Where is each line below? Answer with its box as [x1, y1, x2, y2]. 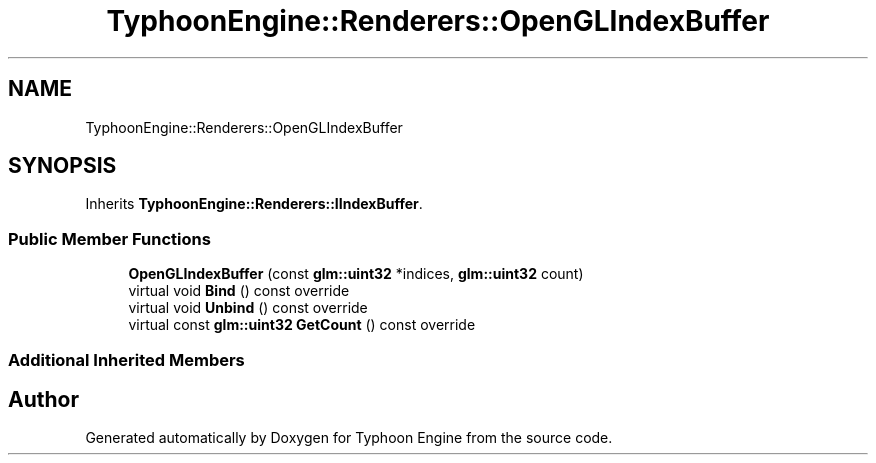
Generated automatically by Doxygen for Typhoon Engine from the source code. [85, 429, 613, 447]
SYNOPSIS [8, 153, 117, 179]
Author [8, 386, 79, 412]
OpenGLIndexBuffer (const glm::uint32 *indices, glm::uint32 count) [128, 265, 584, 283]
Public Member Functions [8, 228, 211, 249]
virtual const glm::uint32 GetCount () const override [128, 316, 476, 334]
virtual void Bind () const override [128, 282, 350, 300]
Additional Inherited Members [8, 349, 245, 370]
